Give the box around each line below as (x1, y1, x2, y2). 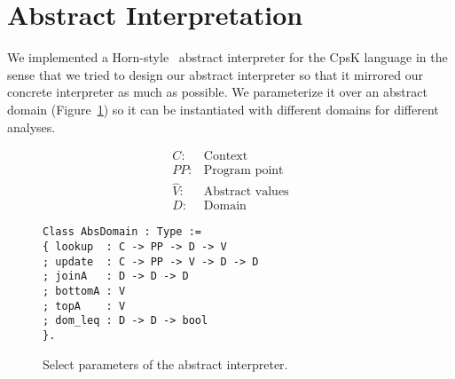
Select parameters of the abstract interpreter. (43, 354, 288, 373)
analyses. (7, 117, 56, 136)
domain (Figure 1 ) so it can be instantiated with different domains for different (7, 99, 439, 118)
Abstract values (203, 186, 289, 199)
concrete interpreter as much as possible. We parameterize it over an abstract (7, 83, 428, 101)
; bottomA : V (43, 285, 126, 298)
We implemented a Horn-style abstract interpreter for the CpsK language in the (7, 48, 448, 67)
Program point (203, 164, 284, 178)
